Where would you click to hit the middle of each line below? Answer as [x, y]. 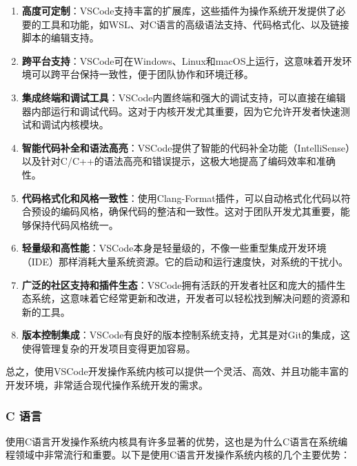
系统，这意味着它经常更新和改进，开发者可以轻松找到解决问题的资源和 [191, 298]
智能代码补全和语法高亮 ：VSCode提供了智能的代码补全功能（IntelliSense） [186, 147]
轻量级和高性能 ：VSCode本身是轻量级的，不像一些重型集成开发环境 [174, 248]
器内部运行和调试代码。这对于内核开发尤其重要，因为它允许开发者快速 [181, 111]
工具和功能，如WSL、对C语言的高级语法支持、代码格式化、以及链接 [195, 24]
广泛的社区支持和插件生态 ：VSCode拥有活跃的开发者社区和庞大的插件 [179, 284]
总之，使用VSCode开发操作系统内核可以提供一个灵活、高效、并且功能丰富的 [177, 371]
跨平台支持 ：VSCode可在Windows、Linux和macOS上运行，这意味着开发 [182, 60]
